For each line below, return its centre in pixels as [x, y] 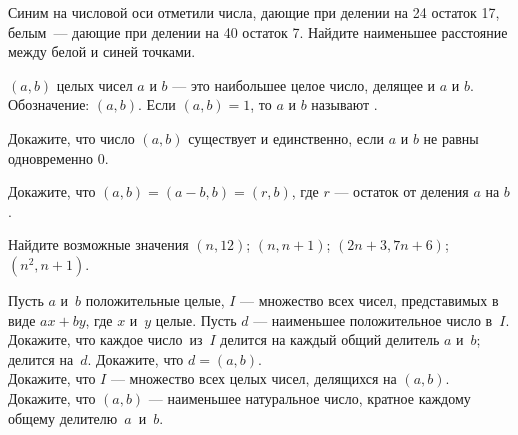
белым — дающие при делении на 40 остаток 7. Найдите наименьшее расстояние [258, 31]
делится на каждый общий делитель [330, 339]
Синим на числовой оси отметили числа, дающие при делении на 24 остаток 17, [254, 12]
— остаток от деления [401, 191]
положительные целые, [155, 299]
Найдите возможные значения [98, 244]
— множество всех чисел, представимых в [369, 299]
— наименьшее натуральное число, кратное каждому [309, 397]
